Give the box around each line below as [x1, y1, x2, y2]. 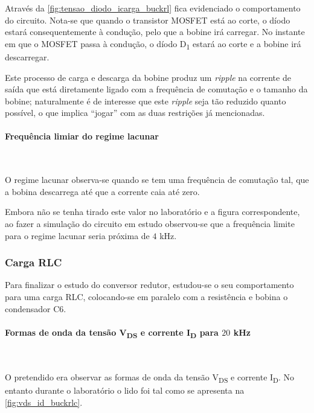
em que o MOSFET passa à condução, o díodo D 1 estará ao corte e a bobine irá [5, 37, 301, 51]
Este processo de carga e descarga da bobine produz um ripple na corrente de [5, 71, 291, 83]
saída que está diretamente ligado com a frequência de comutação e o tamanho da [5, 83, 308, 95]
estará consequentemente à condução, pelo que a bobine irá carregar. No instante [5, 25, 305, 38]
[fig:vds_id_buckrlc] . [5, 395, 83, 408]
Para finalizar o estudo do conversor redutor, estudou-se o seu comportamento [5, 278, 294, 291]
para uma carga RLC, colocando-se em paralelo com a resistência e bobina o [5, 290, 288, 303]
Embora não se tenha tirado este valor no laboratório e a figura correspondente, [5, 205, 300, 218]
